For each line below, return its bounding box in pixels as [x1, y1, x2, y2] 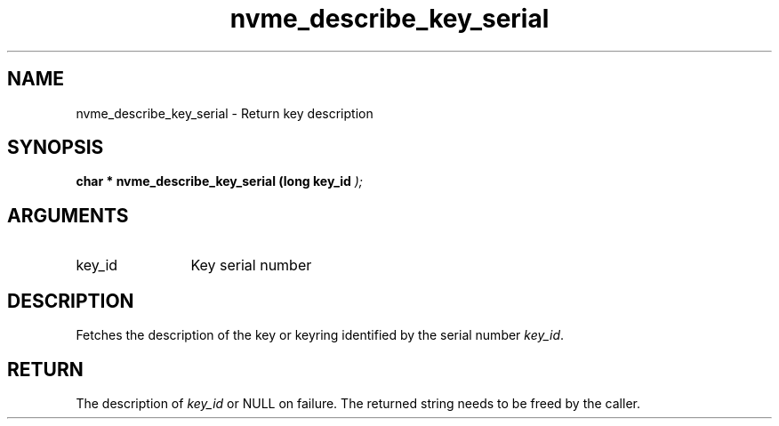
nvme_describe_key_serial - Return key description [76, 105, 373, 121]
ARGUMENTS [7, 204, 129, 227]
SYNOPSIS [7, 136, 104, 159]
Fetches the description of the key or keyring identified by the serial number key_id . [76, 327, 565, 343]
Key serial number [190, 256, 312, 275]
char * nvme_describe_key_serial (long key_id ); [76, 173, 363, 189]
